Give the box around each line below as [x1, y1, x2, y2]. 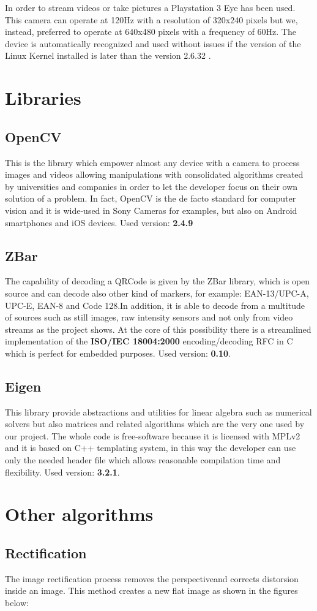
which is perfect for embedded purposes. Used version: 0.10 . [5, 346, 231, 359]
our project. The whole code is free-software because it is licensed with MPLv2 [5, 429, 300, 442]
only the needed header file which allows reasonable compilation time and [5, 454, 281, 466]
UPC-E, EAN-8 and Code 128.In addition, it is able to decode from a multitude [5, 298, 305, 311]
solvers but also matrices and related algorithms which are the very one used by [5, 417, 305, 430]
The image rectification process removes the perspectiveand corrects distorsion [5, 572, 299, 585]
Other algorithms [5, 501, 154, 526]
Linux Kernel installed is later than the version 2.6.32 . [5, 49, 211, 62]
